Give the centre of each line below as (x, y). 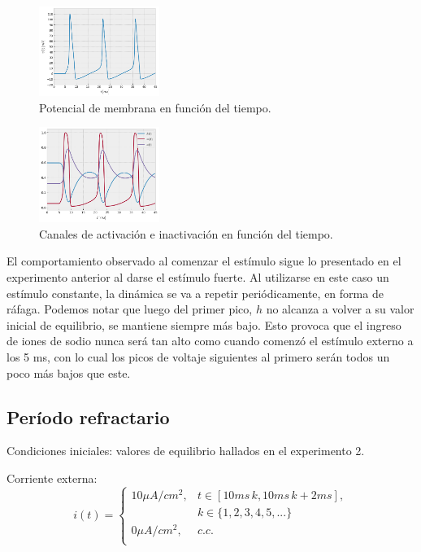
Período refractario (88, 416)
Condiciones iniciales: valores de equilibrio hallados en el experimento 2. (186, 451)
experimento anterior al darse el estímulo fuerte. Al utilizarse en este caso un (198, 277)
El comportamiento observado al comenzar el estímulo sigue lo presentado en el (204, 261)
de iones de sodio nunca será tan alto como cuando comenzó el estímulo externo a (210, 341)
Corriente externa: (52, 478)
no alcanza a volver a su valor (340, 309)
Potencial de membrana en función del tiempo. (155, 107)
